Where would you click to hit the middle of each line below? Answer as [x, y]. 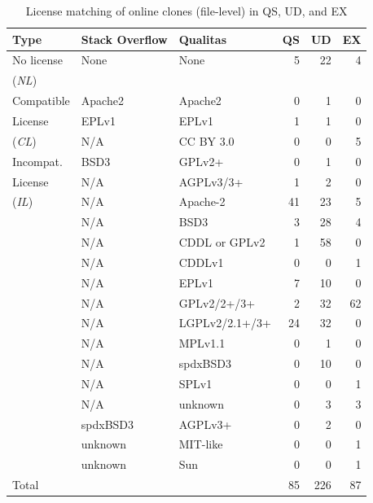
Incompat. [37, 161]
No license [37, 60]
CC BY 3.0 [206, 140]
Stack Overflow [124, 39]
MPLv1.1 [202, 343]
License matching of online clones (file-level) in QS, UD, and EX [186, 11]
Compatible [41, 101]
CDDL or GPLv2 [222, 242]
